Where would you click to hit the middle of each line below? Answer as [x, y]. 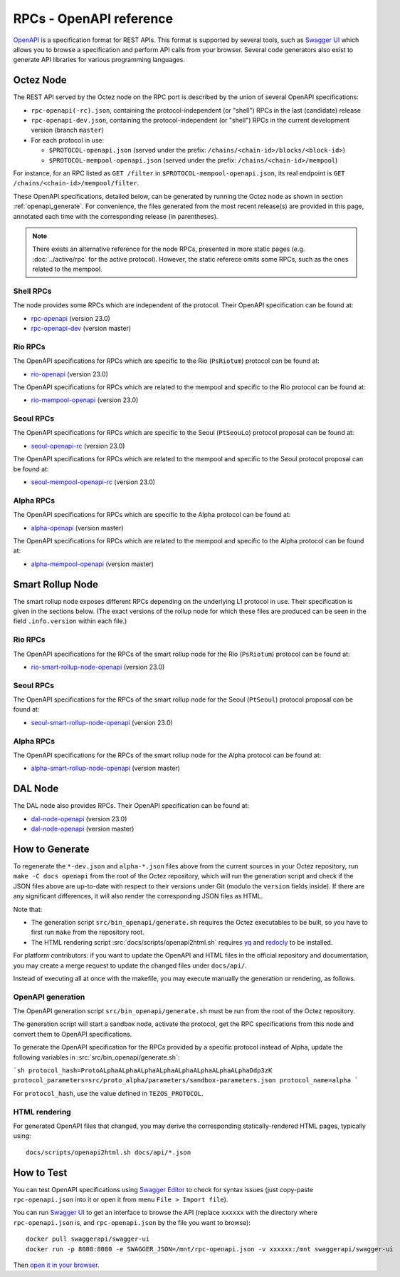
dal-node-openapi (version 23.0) [79, 819]
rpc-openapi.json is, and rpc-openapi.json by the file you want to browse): [132, 1222]
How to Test [40, 1173]
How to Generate [51, 849]
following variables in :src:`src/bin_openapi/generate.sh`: [96, 1057]
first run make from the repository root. [88, 932]
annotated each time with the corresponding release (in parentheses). [116, 216]
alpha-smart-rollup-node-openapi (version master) [106, 768]
